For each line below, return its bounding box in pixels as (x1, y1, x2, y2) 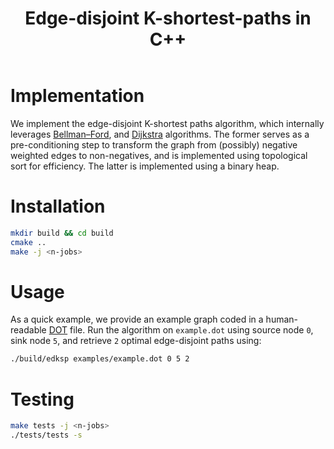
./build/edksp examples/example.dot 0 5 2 (10, 354, 190, 364)
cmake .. (10, 237, 47, 247)
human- (265, 313, 299, 326)
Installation (10, 195, 106, 218)
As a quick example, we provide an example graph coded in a (10, 313, 264, 326)
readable (10, 324, 47, 336)
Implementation (10, 85, 145, 107)
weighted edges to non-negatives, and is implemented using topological (10, 149, 308, 161)
